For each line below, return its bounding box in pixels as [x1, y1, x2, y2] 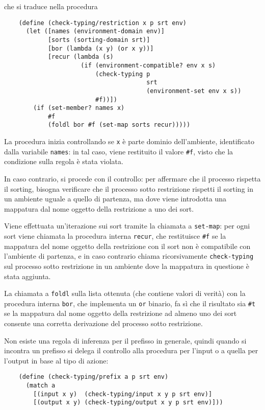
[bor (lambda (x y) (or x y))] [47, 44, 154, 52]
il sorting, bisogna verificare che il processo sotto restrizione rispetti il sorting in [4, 183, 253, 194]
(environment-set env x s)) [146, 87, 242, 95]
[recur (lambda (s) [47, 53, 114, 61]
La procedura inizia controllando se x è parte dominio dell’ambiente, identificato [4, 136, 255, 147]
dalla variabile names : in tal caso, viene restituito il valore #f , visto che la [4, 146, 233, 156]
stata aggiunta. [4, 270, 51, 281]
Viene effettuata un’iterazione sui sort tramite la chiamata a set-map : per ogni [4, 220, 250, 231]
